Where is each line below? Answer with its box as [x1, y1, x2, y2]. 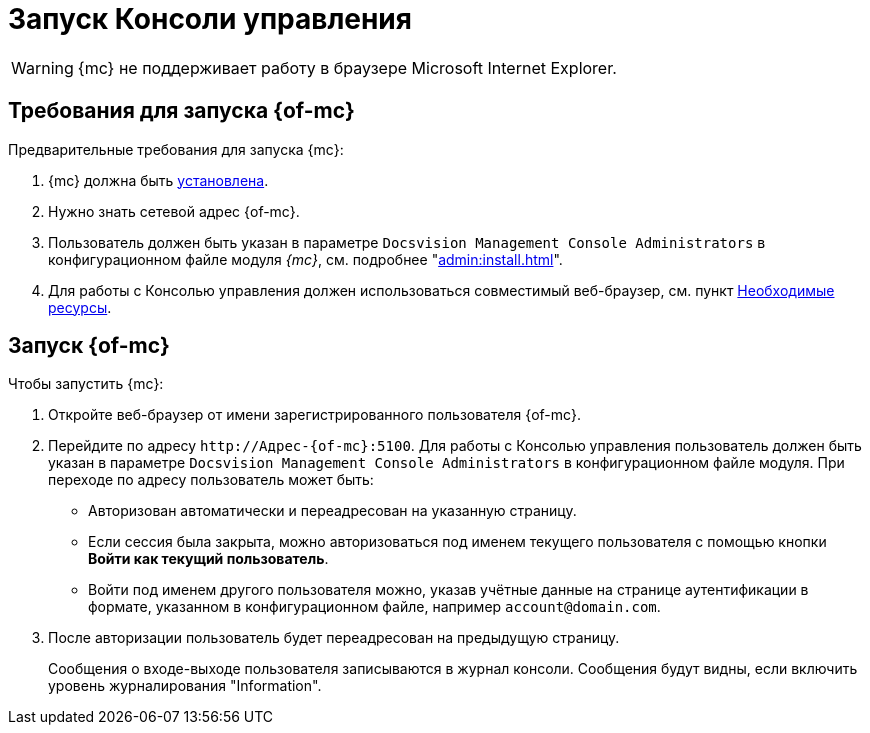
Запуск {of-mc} [8, 333, 170, 359]
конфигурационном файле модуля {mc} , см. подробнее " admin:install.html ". [48, 250, 563, 268]
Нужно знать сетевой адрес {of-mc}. [48, 202, 300, 220]
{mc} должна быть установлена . [48, 171, 269, 189]
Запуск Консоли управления [8, 2, 412, 36]
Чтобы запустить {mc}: [8, 375, 164, 393]
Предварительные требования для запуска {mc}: [8, 140, 344, 158]
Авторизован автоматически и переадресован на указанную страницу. [88, 502, 577, 520]
